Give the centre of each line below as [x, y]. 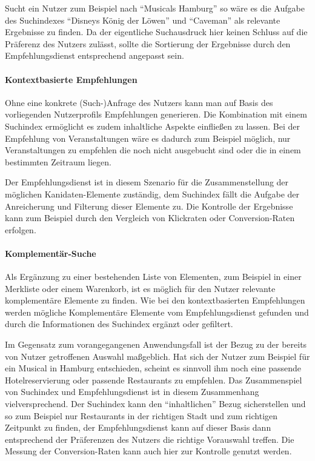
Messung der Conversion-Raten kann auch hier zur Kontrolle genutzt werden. [148, 451]
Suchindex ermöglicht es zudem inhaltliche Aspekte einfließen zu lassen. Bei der [153, 126]
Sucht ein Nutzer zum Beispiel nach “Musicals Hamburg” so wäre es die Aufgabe [155, 8]
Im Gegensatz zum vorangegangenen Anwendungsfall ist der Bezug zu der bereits [156, 344]
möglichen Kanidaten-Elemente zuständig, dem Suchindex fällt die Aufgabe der [152, 194]
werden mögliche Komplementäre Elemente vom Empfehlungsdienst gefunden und [157, 312]
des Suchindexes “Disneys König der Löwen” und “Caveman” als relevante [143, 20]
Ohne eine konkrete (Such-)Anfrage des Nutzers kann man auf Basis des [139, 102]
